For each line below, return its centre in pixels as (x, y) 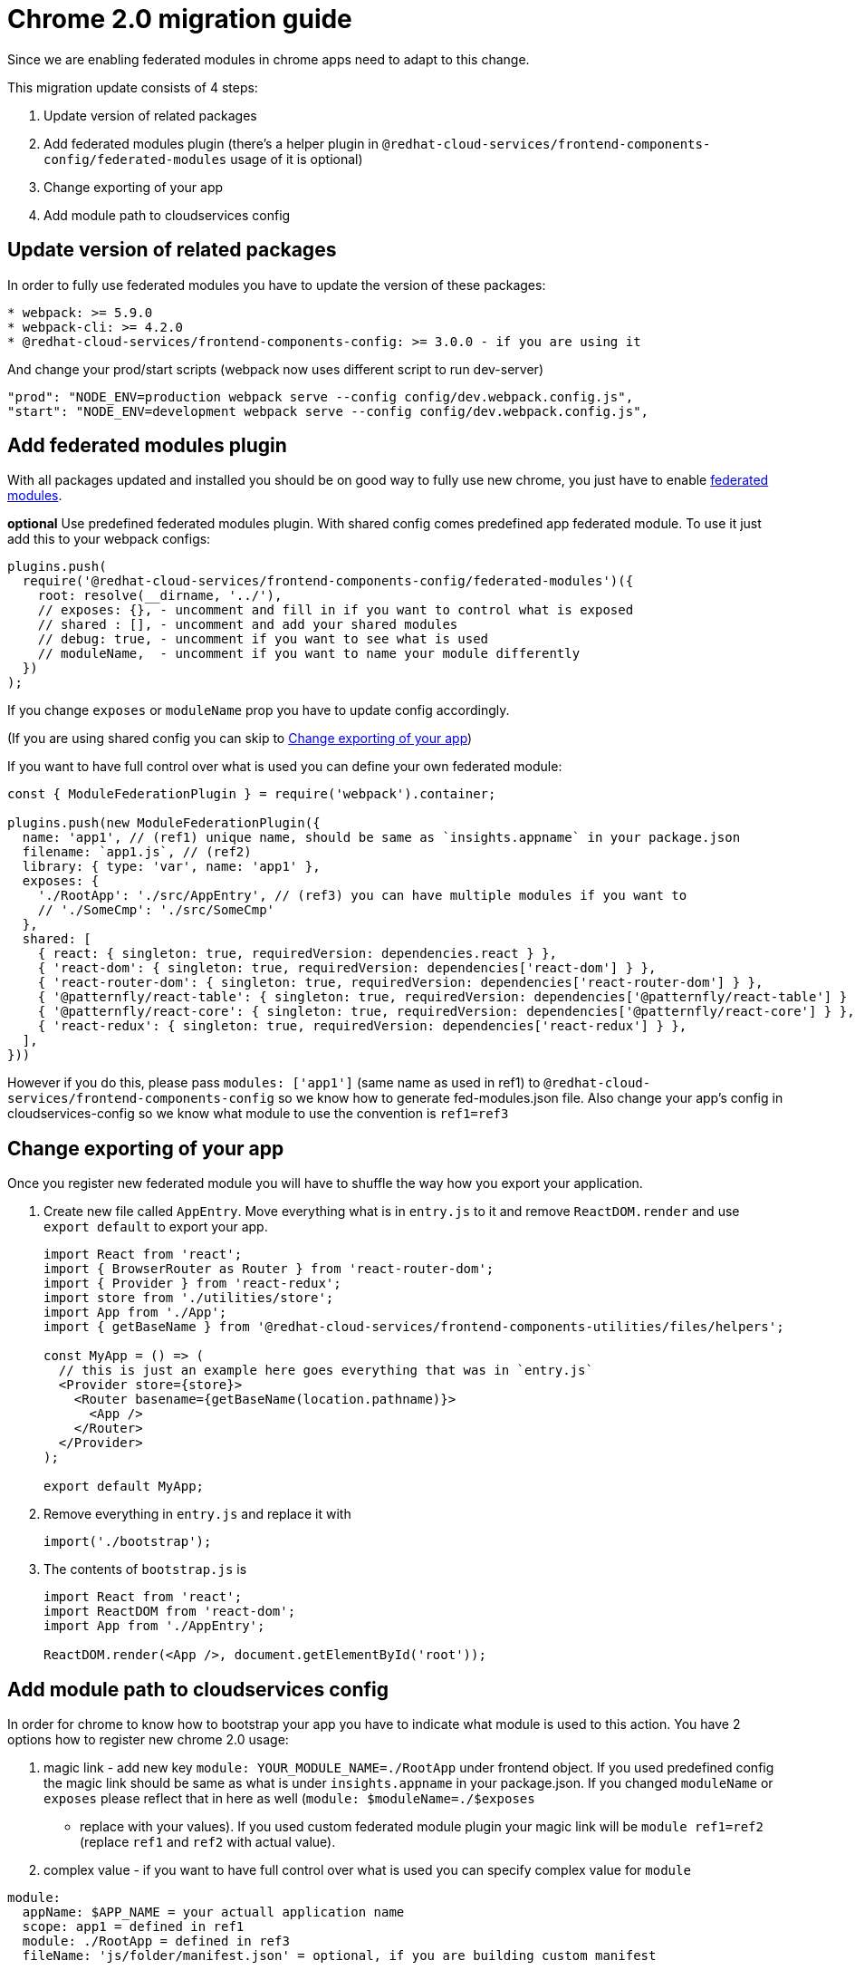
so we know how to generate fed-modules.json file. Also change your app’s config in (530, 1098)
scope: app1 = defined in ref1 (133, 1927)
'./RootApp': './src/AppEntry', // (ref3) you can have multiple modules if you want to (362, 896)
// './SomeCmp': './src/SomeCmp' (156, 910)
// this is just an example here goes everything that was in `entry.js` (326, 1371)
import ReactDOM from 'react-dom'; (170, 1612)
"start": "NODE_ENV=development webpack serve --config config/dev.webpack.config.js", (328, 411)
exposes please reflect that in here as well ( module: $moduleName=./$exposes (289, 1799)
